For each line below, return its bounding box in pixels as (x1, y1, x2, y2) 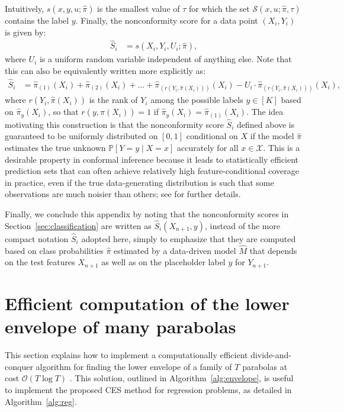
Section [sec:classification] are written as (5, 219, 152, 231)
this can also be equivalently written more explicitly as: (5, 65, 206, 77)
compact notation (5, 232, 69, 244)
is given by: (5, 25, 46, 38)
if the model (250, 130, 294, 142)
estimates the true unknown (5, 141, 106, 153)
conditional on (186, 130, 238, 142)
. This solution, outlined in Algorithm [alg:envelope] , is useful (69, 372, 294, 384)
